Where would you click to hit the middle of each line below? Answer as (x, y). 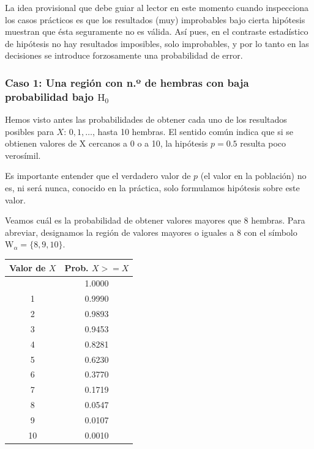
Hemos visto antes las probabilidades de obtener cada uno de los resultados (146, 119)
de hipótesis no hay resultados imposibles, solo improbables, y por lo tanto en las (157, 43)
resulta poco (263, 143)
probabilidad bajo (49, 96)
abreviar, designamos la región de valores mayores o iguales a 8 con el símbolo (151, 232)
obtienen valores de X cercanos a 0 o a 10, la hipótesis (107, 143)
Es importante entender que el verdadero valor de (98, 176)
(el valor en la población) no (253, 176)
